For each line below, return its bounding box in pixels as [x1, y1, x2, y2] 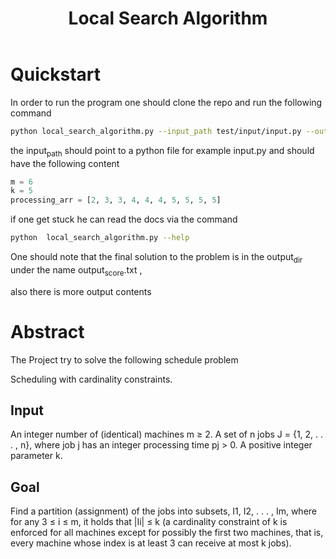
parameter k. [10, 450, 63, 462]
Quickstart [10, 63, 102, 86]
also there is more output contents [10, 285, 152, 297]
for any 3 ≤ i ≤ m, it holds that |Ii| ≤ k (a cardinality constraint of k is [10, 516, 288, 528]
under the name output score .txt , [10, 263, 143, 278]
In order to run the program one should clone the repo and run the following [10, 96, 323, 108]
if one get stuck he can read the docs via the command [10, 213, 238, 226]
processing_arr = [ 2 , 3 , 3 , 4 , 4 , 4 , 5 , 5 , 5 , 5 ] [10, 195, 222, 206]
